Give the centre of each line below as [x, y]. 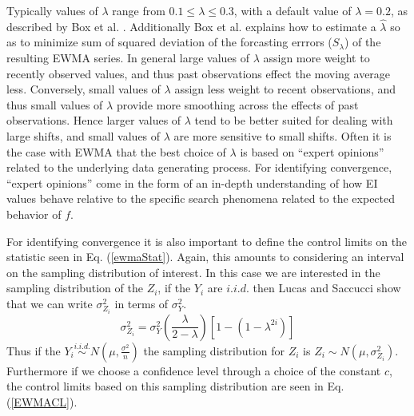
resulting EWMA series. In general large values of [128, 57]
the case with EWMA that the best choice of [116, 151]
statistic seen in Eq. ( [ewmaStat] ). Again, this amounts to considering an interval [205, 257]
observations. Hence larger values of [94, 120]
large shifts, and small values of [84, 135]
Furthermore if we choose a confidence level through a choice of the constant [194, 370]
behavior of [34, 214]
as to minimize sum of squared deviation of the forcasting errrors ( [169, 42]
